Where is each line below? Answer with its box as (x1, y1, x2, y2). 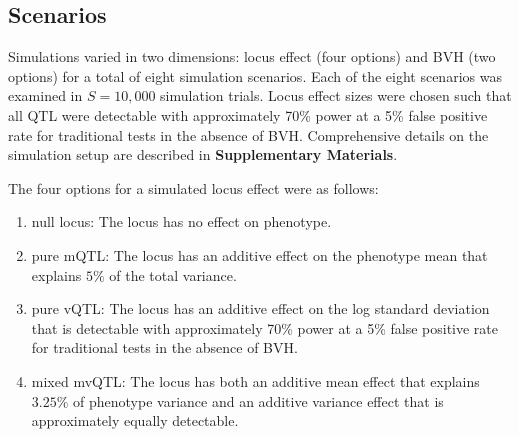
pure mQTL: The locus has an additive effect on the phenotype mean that (31, 244, 488, 265)
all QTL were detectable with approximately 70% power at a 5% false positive (8, 104, 488, 125)
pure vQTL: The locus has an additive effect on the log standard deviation (31, 298, 490, 319)
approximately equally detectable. (31, 410, 239, 431)
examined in (8, 85, 83, 106)
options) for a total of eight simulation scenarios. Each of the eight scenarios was (8, 65, 502, 86)
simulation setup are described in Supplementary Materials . (8, 144, 398, 165)
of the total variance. (109, 264, 237, 285)
